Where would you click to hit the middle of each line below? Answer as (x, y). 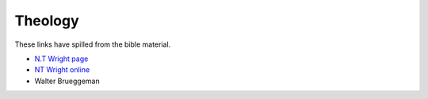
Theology (47, 21)
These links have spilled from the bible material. (93, 44)
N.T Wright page (61, 59)
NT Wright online (62, 70)
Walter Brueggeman (67, 81)
